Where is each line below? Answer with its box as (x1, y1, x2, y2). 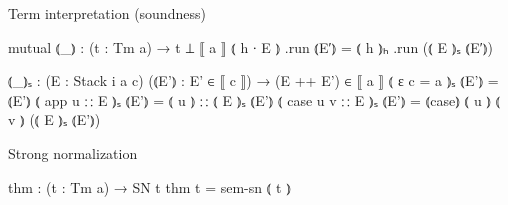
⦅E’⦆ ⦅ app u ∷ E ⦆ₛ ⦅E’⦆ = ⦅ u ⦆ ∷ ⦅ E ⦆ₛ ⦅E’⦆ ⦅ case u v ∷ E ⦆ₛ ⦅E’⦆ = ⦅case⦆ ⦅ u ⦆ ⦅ (8, 89, 501, 110)
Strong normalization (8, 142, 138, 163)
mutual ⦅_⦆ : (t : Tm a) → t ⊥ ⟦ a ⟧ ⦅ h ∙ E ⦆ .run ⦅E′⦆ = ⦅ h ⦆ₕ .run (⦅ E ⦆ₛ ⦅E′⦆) (8, 36, 493, 57)
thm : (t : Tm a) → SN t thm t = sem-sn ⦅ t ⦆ (8, 176, 291, 197)
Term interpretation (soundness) (8, 3, 206, 23)
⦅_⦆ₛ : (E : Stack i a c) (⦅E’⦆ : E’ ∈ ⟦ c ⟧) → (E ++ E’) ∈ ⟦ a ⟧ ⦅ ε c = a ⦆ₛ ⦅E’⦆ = (8, 70, 499, 91)
